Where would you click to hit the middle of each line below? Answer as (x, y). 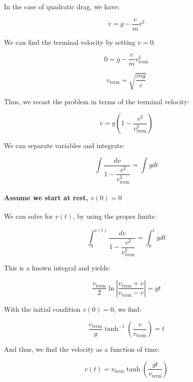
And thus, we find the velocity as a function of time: (82, 349)
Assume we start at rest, (46, 198)
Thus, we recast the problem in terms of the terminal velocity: (97, 101)
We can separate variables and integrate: (64, 145)
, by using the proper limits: (114, 216)
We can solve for (28, 216)
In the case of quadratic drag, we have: (62, 6)
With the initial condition (42, 309)
